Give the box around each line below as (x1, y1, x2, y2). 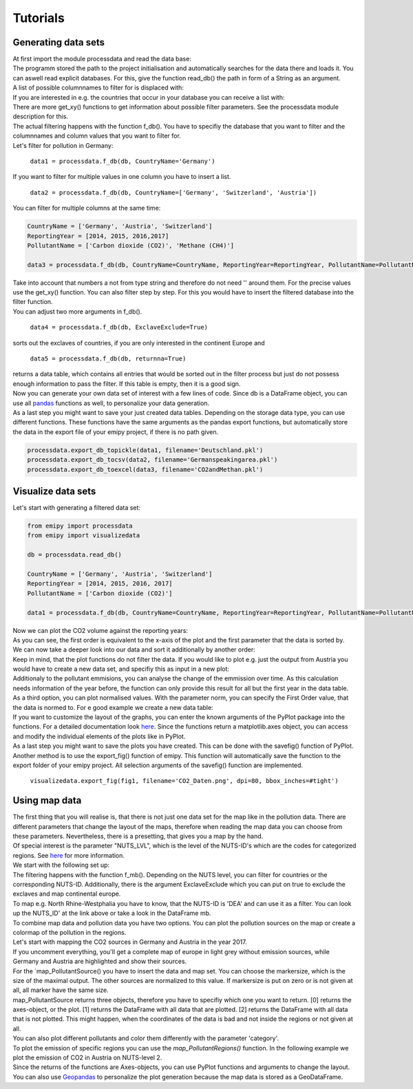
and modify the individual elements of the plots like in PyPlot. (12, 732, 186, 740)
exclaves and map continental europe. (12, 889, 121, 898)
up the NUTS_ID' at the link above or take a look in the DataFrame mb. (12, 909, 211, 918)
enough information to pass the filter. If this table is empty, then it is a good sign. (12, 379, 241, 388)
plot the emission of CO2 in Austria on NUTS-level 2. (12, 1053, 162, 1062)
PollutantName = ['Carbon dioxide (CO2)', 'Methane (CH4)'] (27, 241, 235, 249)
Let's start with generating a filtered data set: (12, 504, 141, 512)
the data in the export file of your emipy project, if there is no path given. (12, 427, 219, 436)
